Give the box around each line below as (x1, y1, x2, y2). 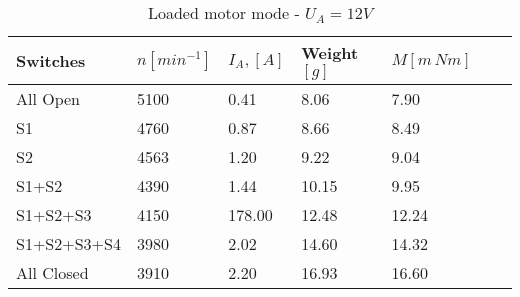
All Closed (16, 261, 89, 284)
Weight (301, 41, 359, 64)
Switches (16, 49, 86, 72)
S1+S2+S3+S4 (16, 232, 121, 255)
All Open (16, 87, 81, 110)
